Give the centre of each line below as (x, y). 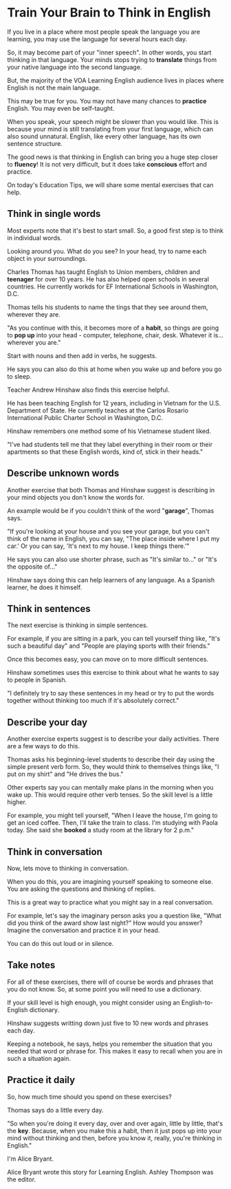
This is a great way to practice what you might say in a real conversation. (110, 902)
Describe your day (47, 722)
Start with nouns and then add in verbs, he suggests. (82, 355)
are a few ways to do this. (44, 746)
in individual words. (35, 238)
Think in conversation (55, 852)
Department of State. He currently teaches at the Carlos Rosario (98, 410)
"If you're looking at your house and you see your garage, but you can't (108, 531)
